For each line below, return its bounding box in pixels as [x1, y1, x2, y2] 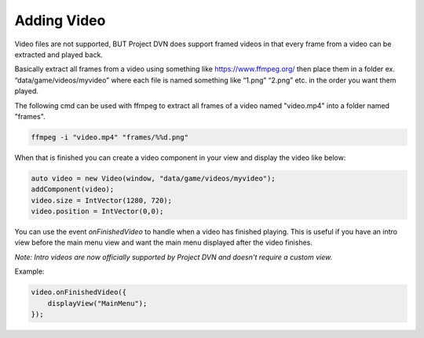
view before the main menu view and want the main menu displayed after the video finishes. [14, 238, 313, 247]
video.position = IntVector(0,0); [31, 207, 164, 216]
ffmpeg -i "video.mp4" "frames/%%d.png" [31, 133, 188, 141]
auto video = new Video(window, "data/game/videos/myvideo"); [31, 173, 276, 183]
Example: [14, 267, 45, 276]
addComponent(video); [31, 185, 115, 194]
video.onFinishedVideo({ [31, 288, 127, 297]
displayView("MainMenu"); [47, 299, 148, 307]
